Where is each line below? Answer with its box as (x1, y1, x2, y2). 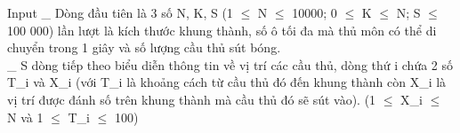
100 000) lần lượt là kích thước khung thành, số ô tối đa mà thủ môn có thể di (7, 20, 437, 39)
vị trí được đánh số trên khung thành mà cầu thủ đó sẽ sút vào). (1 (7, 90, 376, 108)
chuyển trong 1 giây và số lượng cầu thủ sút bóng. (7, 38, 281, 57)
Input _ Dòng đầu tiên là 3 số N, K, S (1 (7, 4, 233, 21)
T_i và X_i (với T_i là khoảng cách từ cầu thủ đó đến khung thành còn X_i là (7, 73, 447, 91)
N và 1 (7, 107, 44, 126)
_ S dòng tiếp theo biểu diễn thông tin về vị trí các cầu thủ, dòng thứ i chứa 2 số (7, 55, 454, 74)
